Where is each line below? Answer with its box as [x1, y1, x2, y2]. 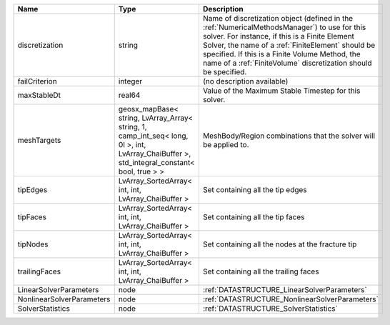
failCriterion [17, 76, 57, 86]
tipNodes [17, 239, 49, 249]
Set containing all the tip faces [202, 212, 305, 221]
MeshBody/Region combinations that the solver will [202, 131, 375, 141]
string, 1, [118, 122, 147, 131]
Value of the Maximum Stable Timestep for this [202, 86, 361, 96]
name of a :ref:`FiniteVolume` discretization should [202, 58, 372, 68]
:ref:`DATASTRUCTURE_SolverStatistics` [202, 304, 339, 314]
